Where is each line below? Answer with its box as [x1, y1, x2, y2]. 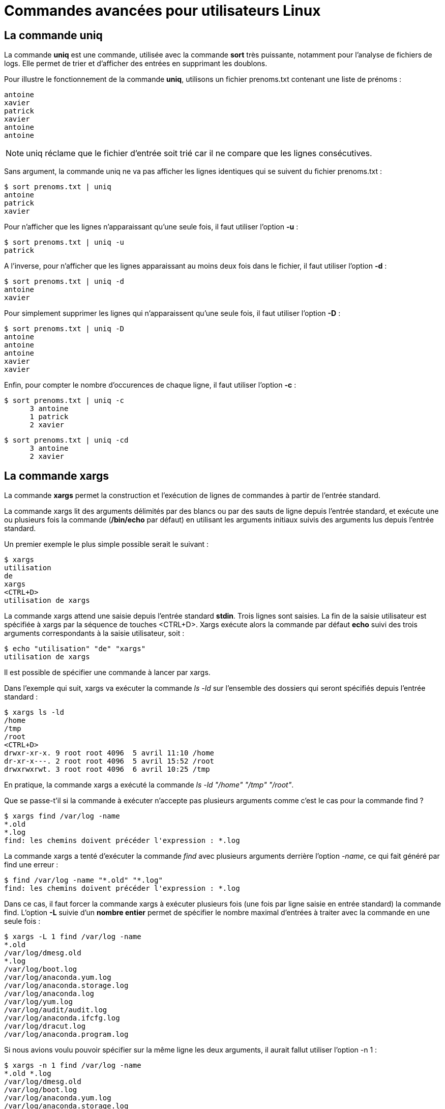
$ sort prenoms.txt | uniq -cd [4, 436, 129, 445]
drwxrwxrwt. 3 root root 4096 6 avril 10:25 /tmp [4, 765, 210, 774]
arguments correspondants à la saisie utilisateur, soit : [4, 629, 185, 638]
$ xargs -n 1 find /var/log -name [4, 1061, 141, 1070]
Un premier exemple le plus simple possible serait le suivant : [4, 540, 209, 549]
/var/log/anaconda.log [4, 989, 95, 998]
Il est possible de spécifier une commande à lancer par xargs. [4, 668, 211, 677]
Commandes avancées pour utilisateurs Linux [4, 2, 321, 19]
